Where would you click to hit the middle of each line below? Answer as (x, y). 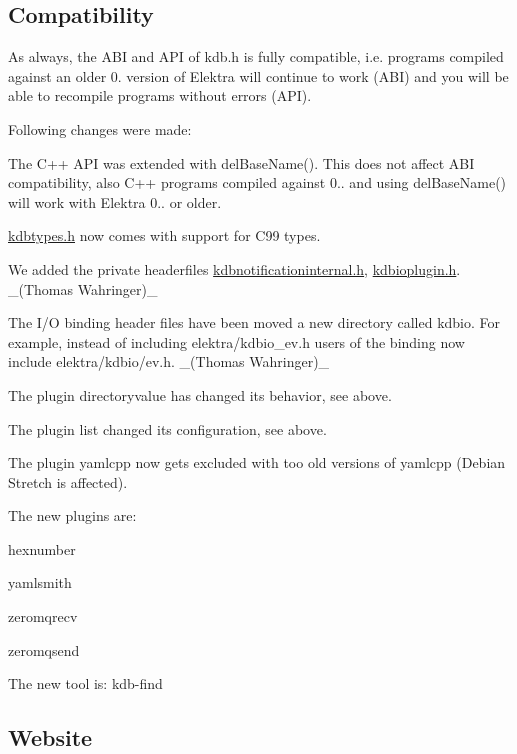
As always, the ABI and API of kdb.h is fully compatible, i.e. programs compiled (256, 56)
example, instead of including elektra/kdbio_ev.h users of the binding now (236, 341)
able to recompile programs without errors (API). (160, 95)
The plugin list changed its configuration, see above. (167, 428)
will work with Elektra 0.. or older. (115, 201)
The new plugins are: (72, 515)
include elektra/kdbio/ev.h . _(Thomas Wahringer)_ (169, 361)
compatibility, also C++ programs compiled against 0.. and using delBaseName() (257, 182)
